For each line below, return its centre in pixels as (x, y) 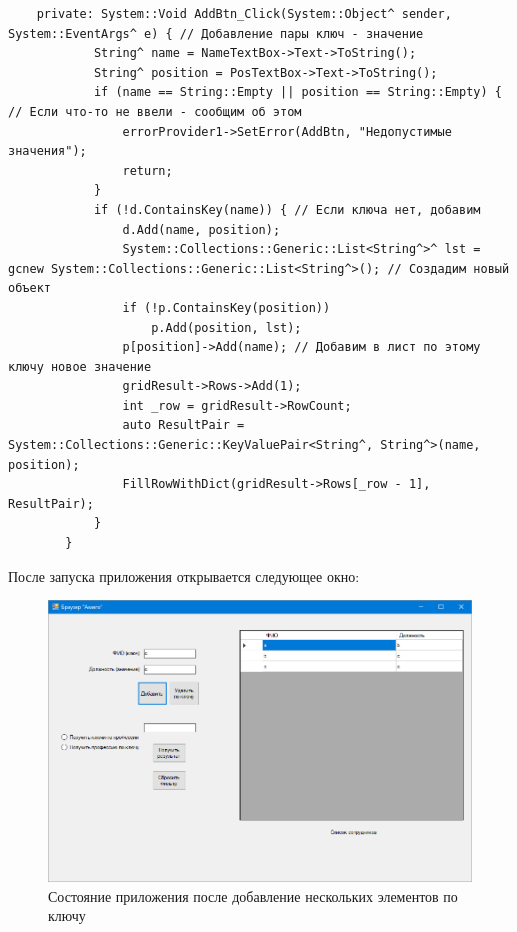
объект (29, 288)
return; (147, 170)
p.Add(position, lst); (226, 327)
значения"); (47, 151)
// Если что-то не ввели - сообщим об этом (155, 111)
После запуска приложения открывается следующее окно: (184, 575)
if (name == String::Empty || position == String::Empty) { (297, 92)
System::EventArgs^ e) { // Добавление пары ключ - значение (216, 33)
